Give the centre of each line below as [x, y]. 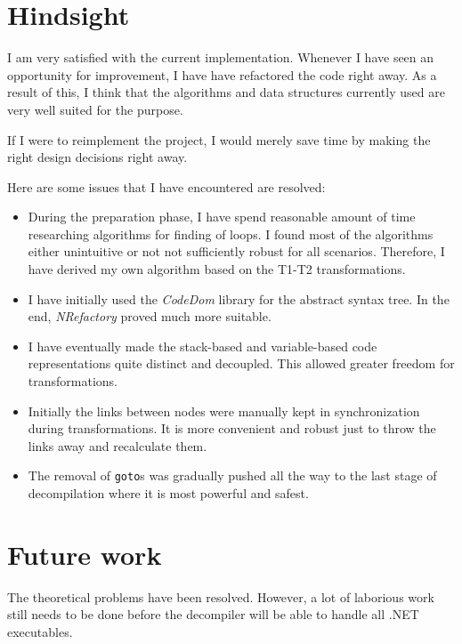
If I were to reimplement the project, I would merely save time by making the [219, 139]
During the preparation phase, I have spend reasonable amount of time [222, 217]
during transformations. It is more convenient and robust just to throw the [232, 428]
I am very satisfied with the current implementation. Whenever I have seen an [221, 57]
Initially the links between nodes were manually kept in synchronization [224, 411]
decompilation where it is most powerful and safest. [168, 493]
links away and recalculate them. [118, 445]
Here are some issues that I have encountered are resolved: [166, 186]
